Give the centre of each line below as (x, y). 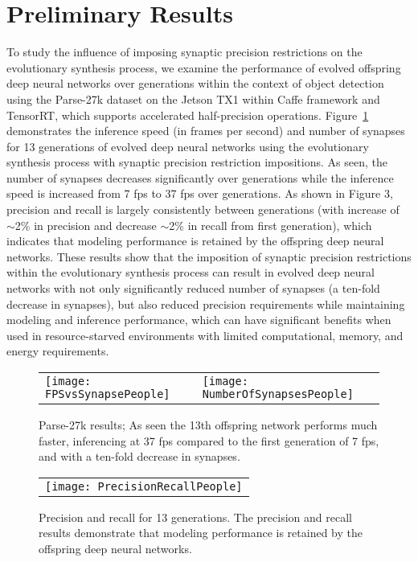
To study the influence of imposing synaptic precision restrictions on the (184, 52)
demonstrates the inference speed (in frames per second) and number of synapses (206, 131)
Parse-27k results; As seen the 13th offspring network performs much (208, 425)
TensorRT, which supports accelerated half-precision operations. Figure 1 (188, 115)
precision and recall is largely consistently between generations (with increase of (203, 209)
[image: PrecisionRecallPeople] (144, 486)
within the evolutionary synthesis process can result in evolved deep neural (191, 272)
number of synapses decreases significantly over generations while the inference (200, 177)
